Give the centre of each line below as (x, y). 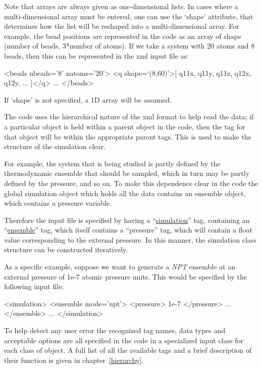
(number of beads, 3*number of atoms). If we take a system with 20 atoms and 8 (129, 46)
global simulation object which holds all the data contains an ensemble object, (125, 193)
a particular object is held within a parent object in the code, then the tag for (125, 126)
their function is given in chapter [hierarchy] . (74, 360)
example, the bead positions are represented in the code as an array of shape (123, 36)
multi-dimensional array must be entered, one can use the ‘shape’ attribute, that (129, 16)
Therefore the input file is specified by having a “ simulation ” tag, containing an (127, 220)
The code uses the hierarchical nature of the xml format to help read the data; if (129, 117)
